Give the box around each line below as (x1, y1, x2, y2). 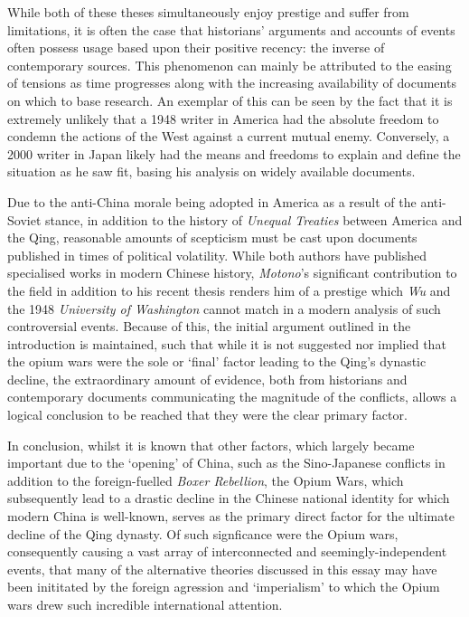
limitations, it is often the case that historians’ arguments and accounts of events (7, 20, 455, 39)
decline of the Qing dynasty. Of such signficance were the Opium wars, (7, 524, 399, 543)
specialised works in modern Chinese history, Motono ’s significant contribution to (7, 263, 457, 282)
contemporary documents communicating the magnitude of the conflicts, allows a (7, 387, 457, 406)
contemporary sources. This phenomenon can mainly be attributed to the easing (7, 55, 452, 74)
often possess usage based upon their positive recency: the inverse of (7, 38, 385, 57)
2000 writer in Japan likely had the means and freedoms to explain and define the (7, 144, 461, 163)
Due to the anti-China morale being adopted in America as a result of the (7, 192, 417, 211)
